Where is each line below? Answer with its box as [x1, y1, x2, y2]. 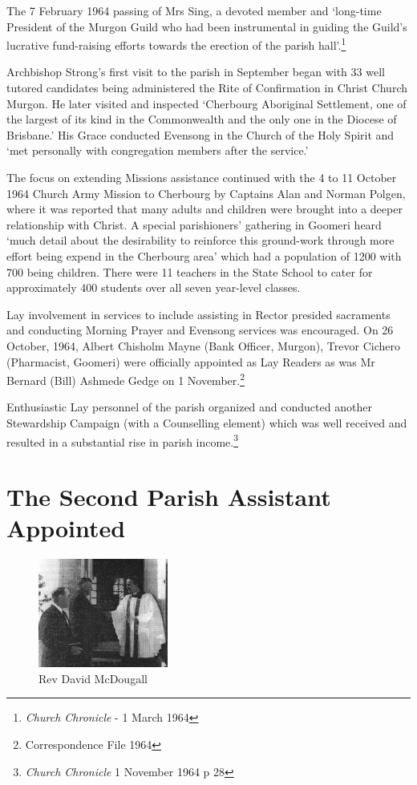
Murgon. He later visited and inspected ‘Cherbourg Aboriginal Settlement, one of [6, 95, 407, 111]
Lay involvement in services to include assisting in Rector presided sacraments [6, 306, 391, 322]
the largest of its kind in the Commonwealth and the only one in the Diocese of [6, 111, 397, 127]
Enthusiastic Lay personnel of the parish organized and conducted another [6, 399, 372, 415]
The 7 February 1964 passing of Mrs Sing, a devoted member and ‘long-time [6, 2, 382, 18]
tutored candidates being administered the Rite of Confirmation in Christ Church [6, 79, 407, 96]
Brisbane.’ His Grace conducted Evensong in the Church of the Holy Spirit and [6, 126, 395, 143]
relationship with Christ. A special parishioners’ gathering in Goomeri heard [6, 216, 382, 233]
